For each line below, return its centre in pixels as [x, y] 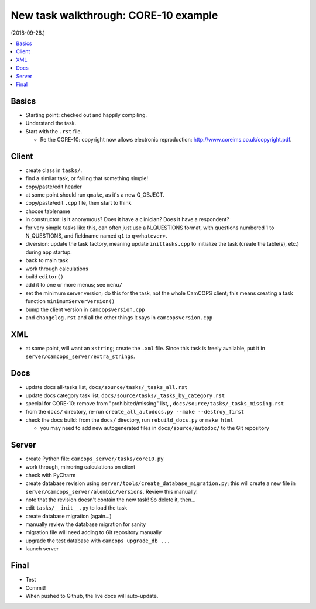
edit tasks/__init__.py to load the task [76, 508]
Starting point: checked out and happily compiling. [86, 115]
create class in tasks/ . [54, 170]
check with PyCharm [51, 475]
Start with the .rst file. [54, 131]
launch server [42, 549]
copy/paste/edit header [54, 187]
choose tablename [48, 211]
